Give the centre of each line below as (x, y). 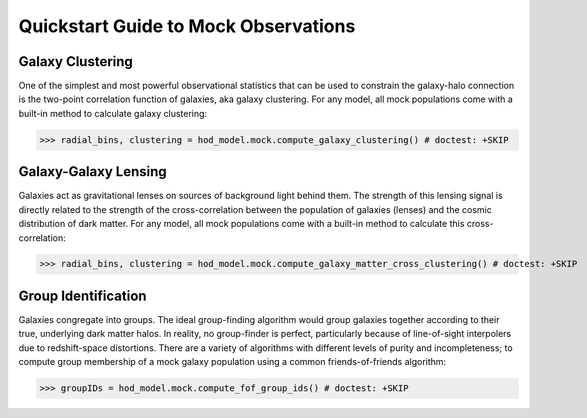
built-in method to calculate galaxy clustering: (113, 113)
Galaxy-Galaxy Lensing (92, 171)
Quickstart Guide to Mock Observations (187, 26)
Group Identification (82, 295)
